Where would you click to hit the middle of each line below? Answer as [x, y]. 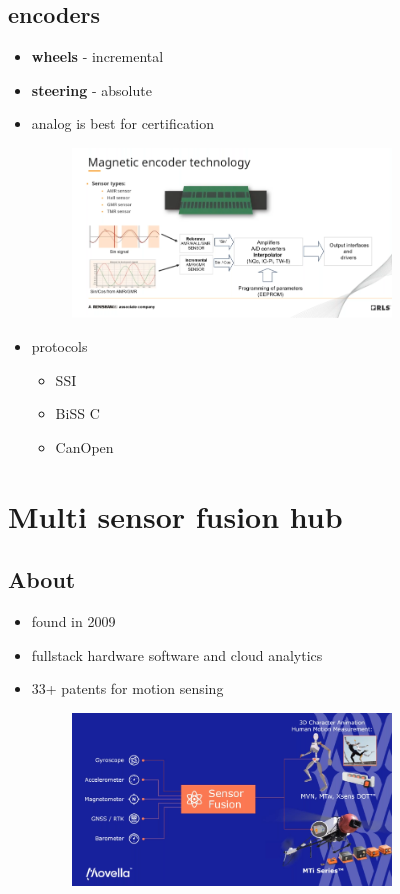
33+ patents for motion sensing [127, 688]
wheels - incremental [97, 56]
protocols [59, 345]
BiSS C [77, 413]
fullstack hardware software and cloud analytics [177, 654]
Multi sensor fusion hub [175, 515]
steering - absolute [91, 89]
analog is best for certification [123, 123]
